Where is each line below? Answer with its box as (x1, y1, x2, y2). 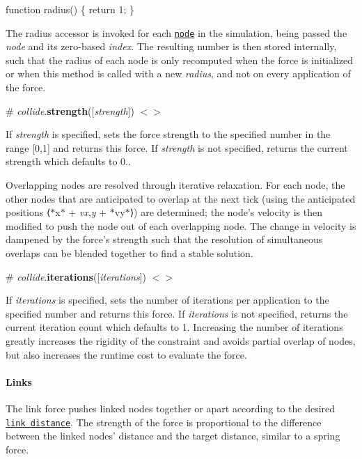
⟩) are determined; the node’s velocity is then (129, 205, 323, 219)
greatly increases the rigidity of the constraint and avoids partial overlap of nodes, (6, 333, 356, 348)
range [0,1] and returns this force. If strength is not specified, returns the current (6, 140, 348, 155)
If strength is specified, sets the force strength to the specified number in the (6, 127, 331, 141)
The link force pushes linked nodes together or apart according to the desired (6, 400, 336, 415)
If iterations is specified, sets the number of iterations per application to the (6, 293, 329, 307)
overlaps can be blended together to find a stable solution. (6, 245, 253, 260)
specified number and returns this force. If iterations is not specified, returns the (6, 306, 348, 320)
